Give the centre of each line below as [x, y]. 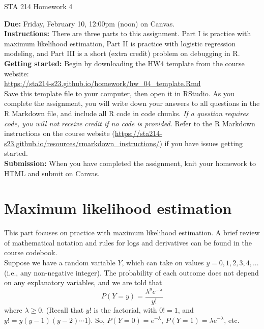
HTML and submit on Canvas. [52, 173]
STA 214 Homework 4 [38, 6]
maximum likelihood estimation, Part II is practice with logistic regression [120, 43]
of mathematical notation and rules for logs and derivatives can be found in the [128, 242]
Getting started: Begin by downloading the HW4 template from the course [124, 63]
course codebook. [31, 252]
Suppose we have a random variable [60, 262]
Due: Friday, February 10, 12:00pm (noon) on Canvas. [90, 23]
